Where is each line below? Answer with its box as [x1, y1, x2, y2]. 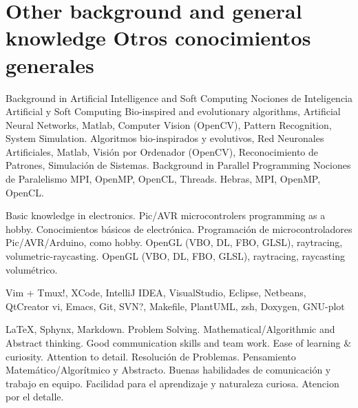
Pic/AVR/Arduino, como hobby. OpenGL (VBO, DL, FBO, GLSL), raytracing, [6, 235, 343, 249]
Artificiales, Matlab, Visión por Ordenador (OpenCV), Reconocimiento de [6, 144, 318, 159]
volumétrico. [6, 262, 58, 276]
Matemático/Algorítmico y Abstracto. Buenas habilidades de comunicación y [6, 363, 331, 377]
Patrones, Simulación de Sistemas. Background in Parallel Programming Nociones [6, 158, 351, 172]
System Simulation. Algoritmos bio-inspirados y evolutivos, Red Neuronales [6, 131, 324, 145]
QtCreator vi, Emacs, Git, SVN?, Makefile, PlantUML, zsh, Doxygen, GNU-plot [6, 298, 345, 313]
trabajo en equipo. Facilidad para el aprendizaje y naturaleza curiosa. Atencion [6, 376, 339, 390]
